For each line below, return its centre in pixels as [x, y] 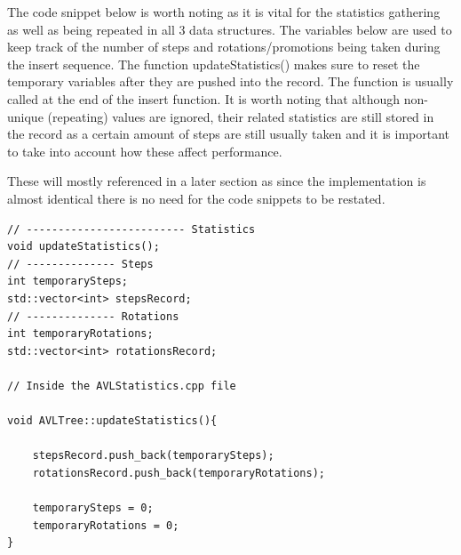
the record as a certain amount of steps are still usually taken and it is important [229, 134]
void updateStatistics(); [83, 247]
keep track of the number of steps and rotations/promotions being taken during [224, 47]
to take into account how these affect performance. [145, 151]
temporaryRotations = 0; [106, 525]
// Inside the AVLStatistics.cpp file [122, 386]
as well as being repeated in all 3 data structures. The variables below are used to [230, 29]
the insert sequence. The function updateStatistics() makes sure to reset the [214, 64]
